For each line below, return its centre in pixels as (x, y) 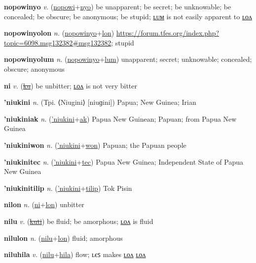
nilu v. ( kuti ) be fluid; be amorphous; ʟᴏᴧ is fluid (79, 221)
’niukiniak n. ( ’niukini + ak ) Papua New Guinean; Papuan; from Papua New (120, 118)
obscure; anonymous (35, 68)
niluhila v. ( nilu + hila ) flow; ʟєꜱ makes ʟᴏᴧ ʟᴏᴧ (75, 254)
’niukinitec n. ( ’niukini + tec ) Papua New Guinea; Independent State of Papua (124, 161)
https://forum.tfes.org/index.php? (168, 33)
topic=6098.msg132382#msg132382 (58, 42)
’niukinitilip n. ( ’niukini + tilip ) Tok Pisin (68, 188)
